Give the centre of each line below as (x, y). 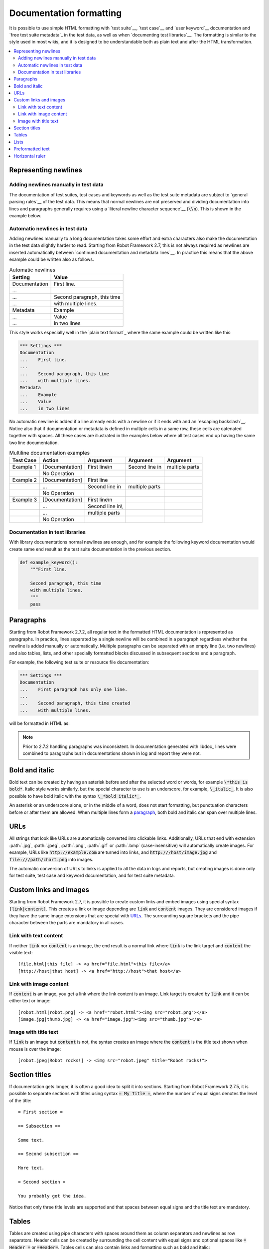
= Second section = (42, 1182)
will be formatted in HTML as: (39, 723)
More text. (31, 1168)
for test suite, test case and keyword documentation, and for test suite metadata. (92, 876)
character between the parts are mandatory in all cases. (67, 923)
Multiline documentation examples (50, 453)
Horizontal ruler (30, 156)
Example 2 (25, 480)
